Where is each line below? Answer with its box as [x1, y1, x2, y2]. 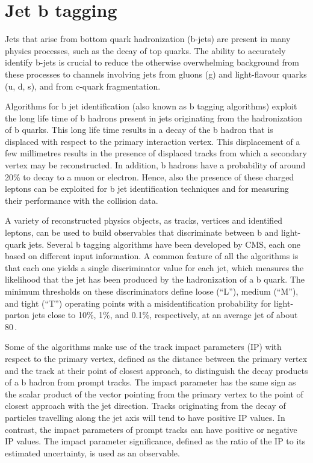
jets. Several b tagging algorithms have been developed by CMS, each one [28, 238, 301, 250]
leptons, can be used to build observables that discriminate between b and [5, 226, 279, 239]
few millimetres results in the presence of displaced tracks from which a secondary [5, 147, 307, 159]
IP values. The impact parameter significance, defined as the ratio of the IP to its [5, 435, 306, 447]
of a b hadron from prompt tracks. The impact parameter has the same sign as [5, 376, 296, 388]
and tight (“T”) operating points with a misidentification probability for [5, 296, 271, 309]
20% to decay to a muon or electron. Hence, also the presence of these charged [5, 170, 294, 183]
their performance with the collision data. [5, 194, 158, 206]
